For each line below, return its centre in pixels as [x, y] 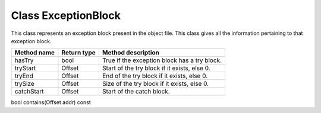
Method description [131, 53]
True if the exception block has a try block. [162, 60]
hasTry [24, 60]
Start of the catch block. [136, 92]
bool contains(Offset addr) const [51, 102]
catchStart [29, 92]
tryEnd [24, 76]
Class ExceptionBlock [66, 15]
